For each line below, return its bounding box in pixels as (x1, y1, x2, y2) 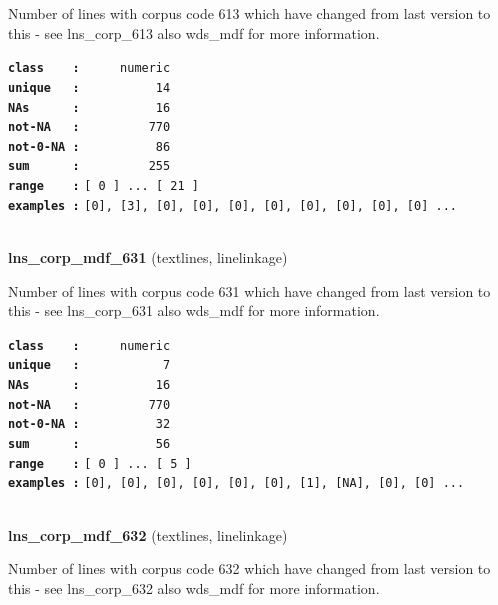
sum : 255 (8, 159, 171, 174)
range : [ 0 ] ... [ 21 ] (8, 179, 199, 194)
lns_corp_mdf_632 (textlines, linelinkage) (8, 524, 288, 545)
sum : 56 (8, 437, 171, 452)
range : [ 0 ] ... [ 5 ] (8, 456, 192, 471)
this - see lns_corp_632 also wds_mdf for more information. (8, 577, 380, 598)
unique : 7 (8, 358, 171, 373)
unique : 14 (8, 80, 171, 95)
